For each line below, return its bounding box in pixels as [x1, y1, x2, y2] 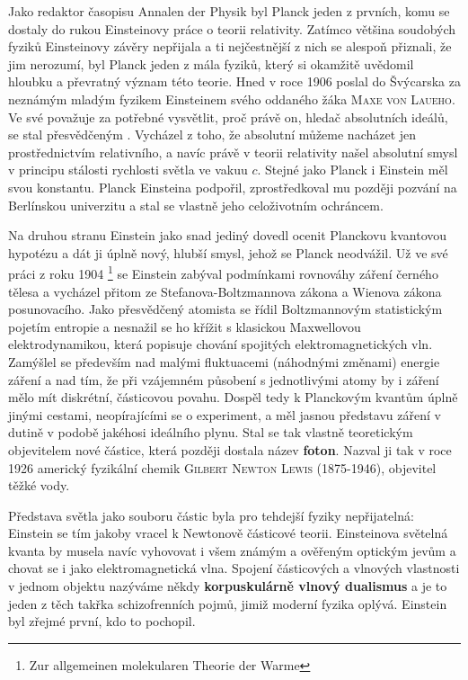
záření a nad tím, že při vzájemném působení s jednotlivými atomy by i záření [8, 370, 439, 389]
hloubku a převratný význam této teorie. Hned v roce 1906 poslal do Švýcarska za [8, 72, 461, 91]
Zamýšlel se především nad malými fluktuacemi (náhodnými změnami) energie [8, 352, 440, 371]
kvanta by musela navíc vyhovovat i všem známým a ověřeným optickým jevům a [8, 541, 456, 559]
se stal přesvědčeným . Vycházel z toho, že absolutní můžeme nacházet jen [8, 125, 417, 144]
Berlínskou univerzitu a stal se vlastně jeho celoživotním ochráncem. [8, 195, 384, 214]
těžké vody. [8, 476, 70, 495]
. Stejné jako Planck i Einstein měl [257, 160, 448, 179]
